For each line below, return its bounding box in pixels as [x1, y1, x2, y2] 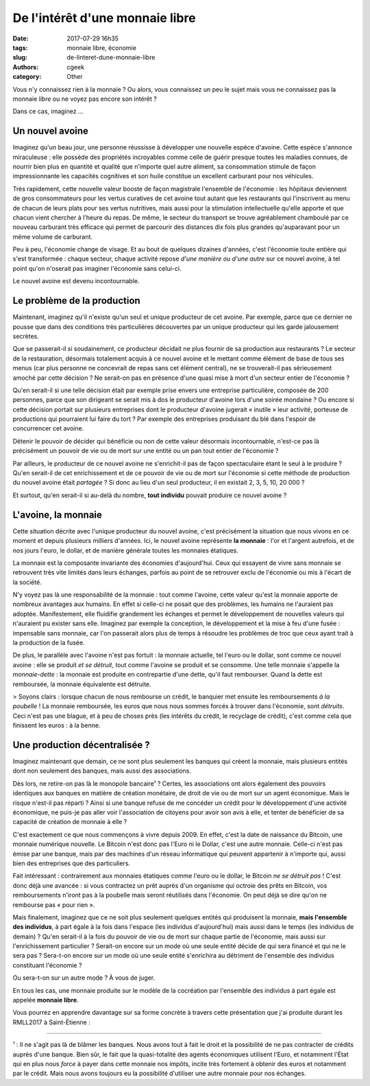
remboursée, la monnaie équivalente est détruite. [12, 679, 151, 688]
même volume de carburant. [12, 232, 92, 241]
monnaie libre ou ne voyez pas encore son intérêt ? [12, 95, 157, 103]
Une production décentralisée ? [12, 739, 150, 751]
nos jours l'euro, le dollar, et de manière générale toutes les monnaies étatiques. [12, 546, 239, 555]
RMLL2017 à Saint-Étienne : [12, 1018, 90, 1026]
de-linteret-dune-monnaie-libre [66, 53, 156, 62]
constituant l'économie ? [12, 961, 82, 969]
